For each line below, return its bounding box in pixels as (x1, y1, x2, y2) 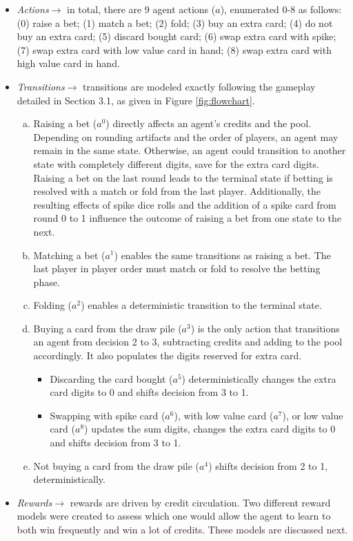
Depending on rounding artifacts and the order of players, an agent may (33, 129, 339, 144)
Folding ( (33, 298, 72, 312)
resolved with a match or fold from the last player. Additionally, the (33, 184, 321, 198)
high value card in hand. (17, 56, 120, 70)
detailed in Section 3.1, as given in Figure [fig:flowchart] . (17, 93, 255, 107)
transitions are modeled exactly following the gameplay (83, 79, 316, 93)
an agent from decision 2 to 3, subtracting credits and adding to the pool (33, 334, 343, 349)
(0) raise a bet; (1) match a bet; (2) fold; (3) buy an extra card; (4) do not (17, 15, 333, 30)
